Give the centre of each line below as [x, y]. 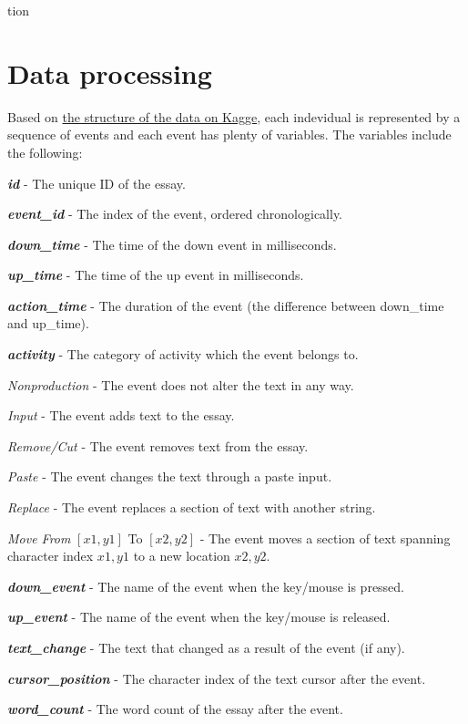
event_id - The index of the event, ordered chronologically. [175, 214]
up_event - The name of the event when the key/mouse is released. [199, 617]
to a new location [182, 556]
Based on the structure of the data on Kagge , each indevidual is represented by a [234, 116]
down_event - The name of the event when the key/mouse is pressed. [206, 586]
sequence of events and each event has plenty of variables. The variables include [229, 134]
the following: [45, 152]
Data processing [110, 72]
